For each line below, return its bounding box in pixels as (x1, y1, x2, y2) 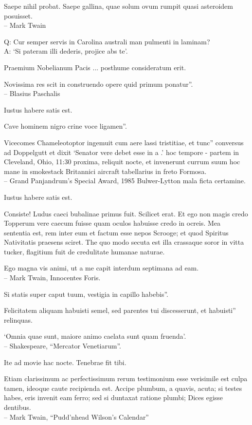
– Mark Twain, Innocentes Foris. (4, 272, 101, 283)
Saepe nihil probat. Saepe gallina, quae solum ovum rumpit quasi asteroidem (4, 1, 233, 11)
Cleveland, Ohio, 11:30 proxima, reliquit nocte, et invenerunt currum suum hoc (4, 156, 240, 167)
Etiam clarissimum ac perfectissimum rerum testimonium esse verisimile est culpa (4, 373, 248, 384)
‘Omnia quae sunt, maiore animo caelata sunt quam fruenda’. (4, 331, 186, 341)
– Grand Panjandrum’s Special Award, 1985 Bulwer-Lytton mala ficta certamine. (4, 175, 246, 186)
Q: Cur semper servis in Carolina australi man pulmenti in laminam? (4, 36, 210, 46)
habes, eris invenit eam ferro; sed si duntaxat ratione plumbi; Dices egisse (4, 392, 223, 403)
